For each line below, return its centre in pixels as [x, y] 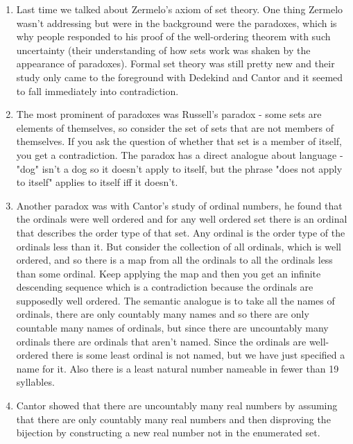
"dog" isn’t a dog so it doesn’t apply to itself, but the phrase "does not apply [179, 168]
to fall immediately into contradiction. [97, 91]
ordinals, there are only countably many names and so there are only [163, 314]
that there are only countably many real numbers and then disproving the [173, 419]
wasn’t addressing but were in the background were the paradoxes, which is [176, 23]
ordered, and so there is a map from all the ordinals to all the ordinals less [174, 260]
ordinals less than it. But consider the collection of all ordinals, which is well [179, 246]
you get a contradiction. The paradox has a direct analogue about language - [180, 154]
